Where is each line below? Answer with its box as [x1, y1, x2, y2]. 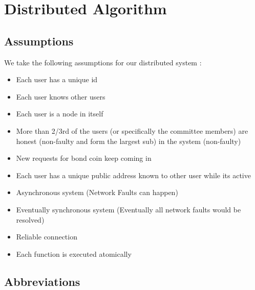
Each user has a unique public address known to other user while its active [16, 170, 251, 180]
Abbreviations [4, 273, 80, 289]
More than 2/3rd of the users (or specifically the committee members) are [16, 125, 248, 136]
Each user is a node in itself [16, 108, 103, 119]
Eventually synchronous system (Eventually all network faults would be [16, 204, 241, 214]
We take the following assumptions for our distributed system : [4, 57, 202, 67]
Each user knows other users [16, 91, 105, 102]
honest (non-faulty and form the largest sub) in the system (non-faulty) [16, 135, 241, 146]
